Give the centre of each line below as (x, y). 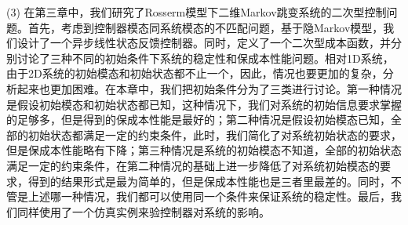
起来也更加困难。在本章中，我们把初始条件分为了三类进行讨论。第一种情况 (209, 88)
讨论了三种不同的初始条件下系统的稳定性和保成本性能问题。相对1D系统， (205, 58)
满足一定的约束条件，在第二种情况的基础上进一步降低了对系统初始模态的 (193, 165)
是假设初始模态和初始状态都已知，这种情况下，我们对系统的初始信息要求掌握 (204, 104)
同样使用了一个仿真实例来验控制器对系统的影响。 (143, 211)
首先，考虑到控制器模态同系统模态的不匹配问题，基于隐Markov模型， (206, 27)
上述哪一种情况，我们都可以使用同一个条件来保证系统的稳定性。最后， (209, 196)
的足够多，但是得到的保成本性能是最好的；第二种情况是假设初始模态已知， (199, 120)
